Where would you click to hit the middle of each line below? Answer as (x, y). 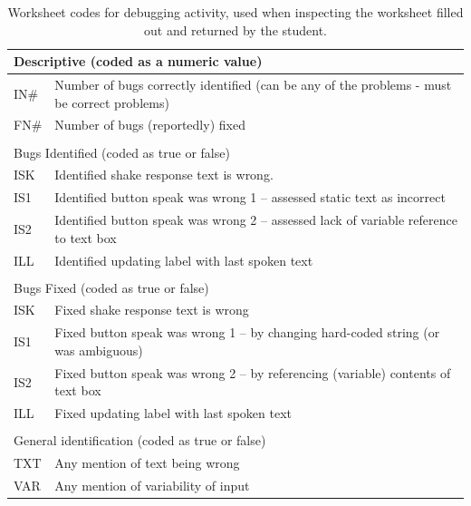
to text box (86, 237)
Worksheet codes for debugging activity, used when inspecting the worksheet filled (235, 12)
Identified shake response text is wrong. (164, 175)
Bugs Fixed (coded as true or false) (111, 287)
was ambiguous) (99, 350)
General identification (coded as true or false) (140, 440)
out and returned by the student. (235, 29)
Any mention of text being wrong (147, 463)
